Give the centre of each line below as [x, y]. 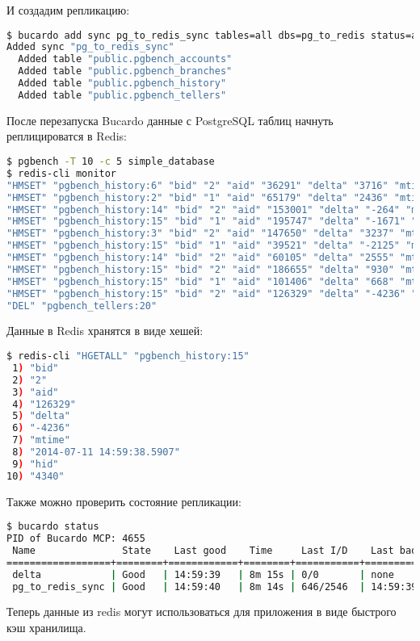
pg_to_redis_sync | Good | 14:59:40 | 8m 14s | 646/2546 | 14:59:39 [215, 587]
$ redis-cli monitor [62, 173]
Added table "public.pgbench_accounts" [125, 59]
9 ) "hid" [36, 464]
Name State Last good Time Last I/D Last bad [215, 550]
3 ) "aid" [36, 392]
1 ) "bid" [36, 368]
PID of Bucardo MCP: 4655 [76, 539]
